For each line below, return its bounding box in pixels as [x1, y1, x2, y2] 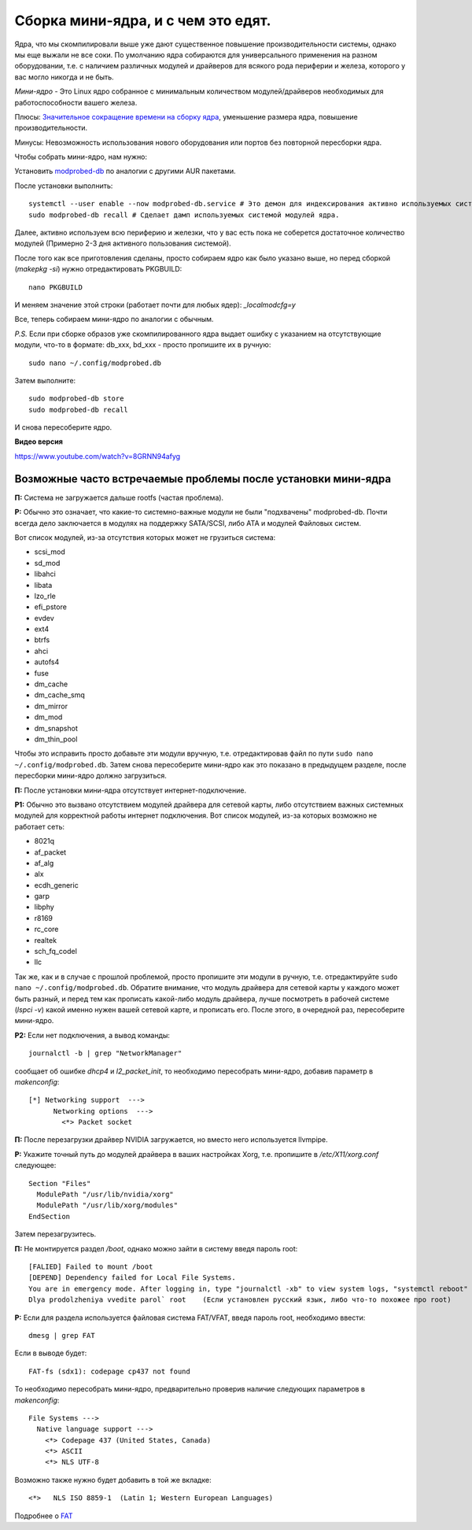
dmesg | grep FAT [28, 1331, 95, 1340]
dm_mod [34, 712, 63, 722]
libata [34, 580, 53, 589]
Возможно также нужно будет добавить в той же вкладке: [14, 1475, 212, 1484]
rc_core [34, 925, 59, 934]
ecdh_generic [34, 880, 79, 889]
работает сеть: [14, 822, 65, 831]
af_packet [34, 847, 67, 857]
